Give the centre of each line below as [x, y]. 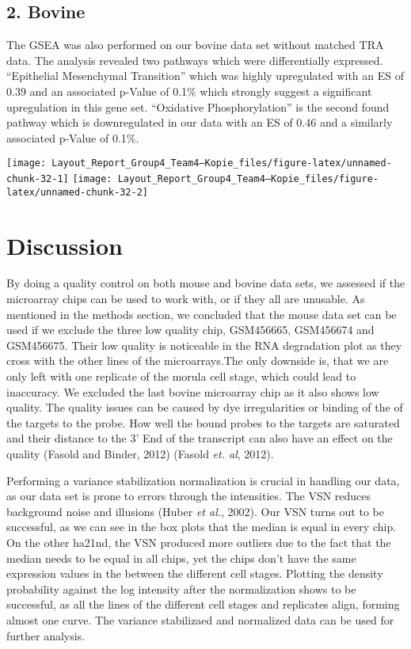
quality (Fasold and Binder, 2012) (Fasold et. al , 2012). [140, 453]
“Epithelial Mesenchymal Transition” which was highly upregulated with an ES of [205, 76]
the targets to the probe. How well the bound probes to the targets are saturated [203, 422]
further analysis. [46, 635]
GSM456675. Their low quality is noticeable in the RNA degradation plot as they [204, 345]
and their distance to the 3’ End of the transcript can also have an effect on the [200, 438]
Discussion [65, 245]
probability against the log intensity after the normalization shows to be [181, 588]
